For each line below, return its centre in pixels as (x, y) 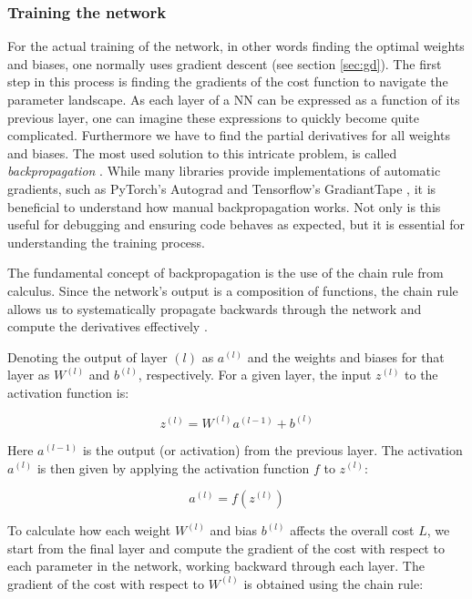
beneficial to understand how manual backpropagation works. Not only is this (224, 206)
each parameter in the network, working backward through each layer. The (216, 566)
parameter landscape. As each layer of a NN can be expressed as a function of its (234, 99)
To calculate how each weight (89, 530)
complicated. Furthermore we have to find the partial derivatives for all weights (229, 135)
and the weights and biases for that (346, 356)
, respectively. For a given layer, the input (255, 375)
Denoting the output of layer (87, 356)
